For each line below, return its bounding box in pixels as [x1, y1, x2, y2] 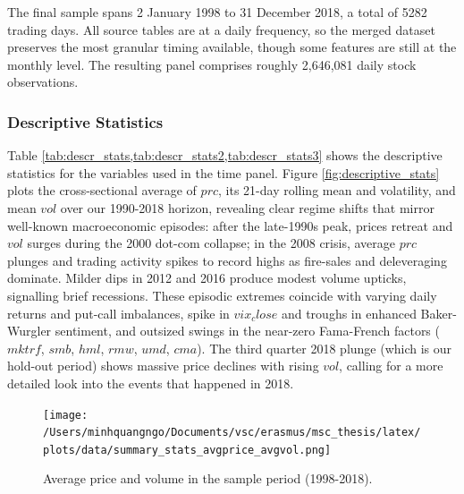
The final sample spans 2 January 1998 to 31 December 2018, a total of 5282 [7, 3, 427, 21]
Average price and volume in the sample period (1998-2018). [43, 469, 373, 488]
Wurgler [7, 321, 52, 340]
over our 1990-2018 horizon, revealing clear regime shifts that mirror [60, 198, 434, 217]
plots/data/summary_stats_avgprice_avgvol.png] [43, 443, 332, 456]
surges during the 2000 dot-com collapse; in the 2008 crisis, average [27, 234, 395, 252]
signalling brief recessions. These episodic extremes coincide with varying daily [7, 285, 437, 304]
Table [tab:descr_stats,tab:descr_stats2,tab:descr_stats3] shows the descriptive [7, 146, 443, 165]
